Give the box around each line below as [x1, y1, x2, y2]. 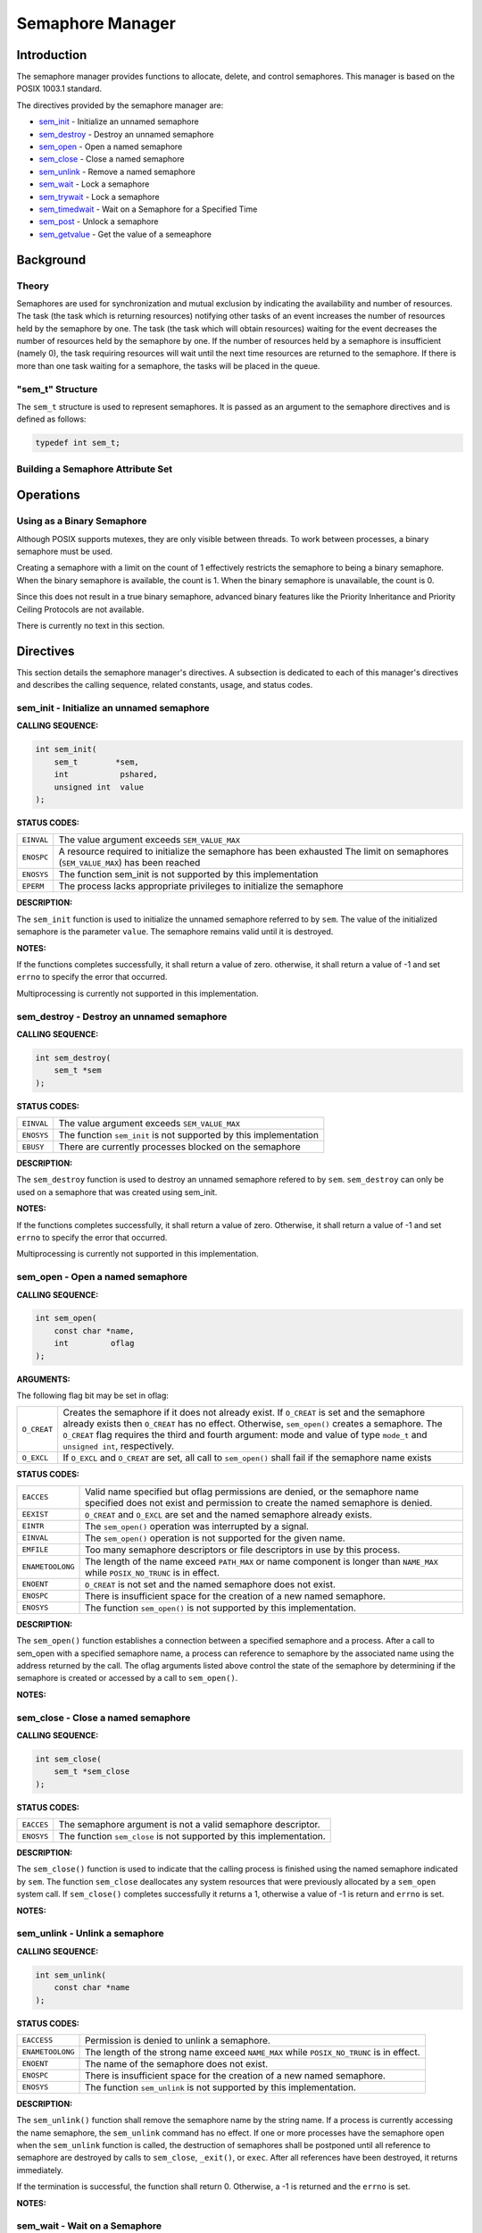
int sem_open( [35, 1313, 97, 1324]
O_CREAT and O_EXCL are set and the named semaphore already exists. [85, 1508, 372, 1520]
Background [16, 252, 87, 267]
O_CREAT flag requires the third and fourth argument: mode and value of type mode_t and [62, 1429, 428, 1442]
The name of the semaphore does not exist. [85, 2057, 269, 2070]
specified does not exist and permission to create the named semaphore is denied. [85, 1496, 433, 1509]
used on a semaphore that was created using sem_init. [16, 1186, 218, 1197]
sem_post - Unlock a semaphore [38, 216, 159, 227]
